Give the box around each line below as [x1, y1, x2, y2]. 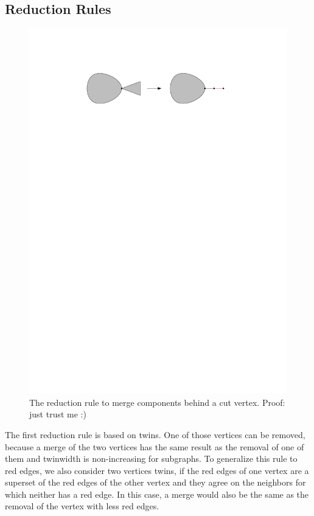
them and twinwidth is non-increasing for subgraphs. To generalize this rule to [5, 452, 298, 465]
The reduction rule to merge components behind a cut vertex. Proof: [29, 396, 285, 408]
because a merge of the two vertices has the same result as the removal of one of [5, 440, 304, 453]
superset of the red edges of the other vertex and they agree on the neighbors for [5, 476, 306, 489]
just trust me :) [29, 408, 86, 420]
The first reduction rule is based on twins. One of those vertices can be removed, [5, 428, 305, 441]
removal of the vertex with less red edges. [5, 500, 159, 512]
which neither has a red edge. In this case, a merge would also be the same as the [5, 487, 309, 500]
